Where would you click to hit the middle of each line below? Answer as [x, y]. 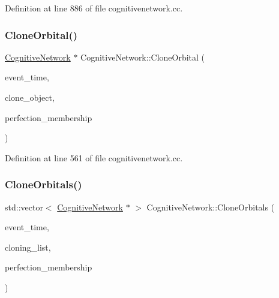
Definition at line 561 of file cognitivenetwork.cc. [94, 157]
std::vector [24, 207]
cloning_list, [28, 247]
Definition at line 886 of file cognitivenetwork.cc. [94, 8]
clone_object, [30, 97]
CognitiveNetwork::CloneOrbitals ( [211, 207]
